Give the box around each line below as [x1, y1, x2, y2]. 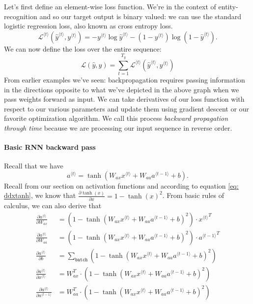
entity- [218, 1, 238, 11]
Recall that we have [4, 161, 63, 171]
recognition [4, 11, 37, 21]
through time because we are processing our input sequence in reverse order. [4, 122, 232, 133]
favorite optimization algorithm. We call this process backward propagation [4, 113, 228, 123]
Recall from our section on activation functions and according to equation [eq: [4, 180, 239, 191]
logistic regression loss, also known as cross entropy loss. [4, 21, 173, 31]
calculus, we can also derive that [4, 200, 102, 211]
